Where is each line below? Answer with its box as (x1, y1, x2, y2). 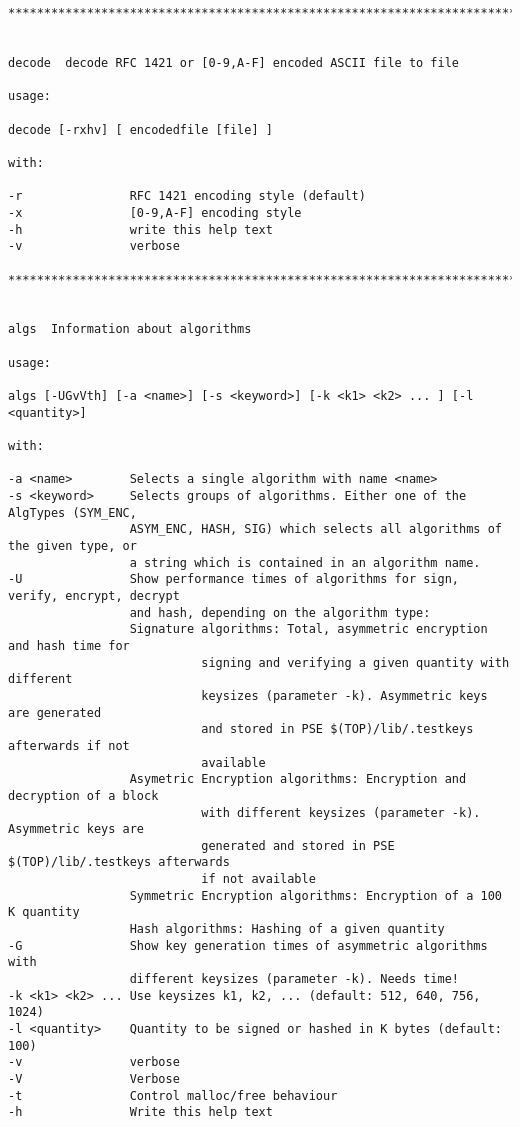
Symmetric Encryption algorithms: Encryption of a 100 (129, 888, 502, 903)
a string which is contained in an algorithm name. (129, 555, 481, 570)
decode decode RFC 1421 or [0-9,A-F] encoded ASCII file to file (8, 55, 460, 70)
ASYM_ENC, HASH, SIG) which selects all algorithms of (129, 522, 502, 537)
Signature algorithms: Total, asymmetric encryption (129, 622, 488, 637)
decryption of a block (8, 788, 159, 803)
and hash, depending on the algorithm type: (129, 605, 431, 620)
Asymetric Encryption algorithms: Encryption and (129, 772, 467, 787)
